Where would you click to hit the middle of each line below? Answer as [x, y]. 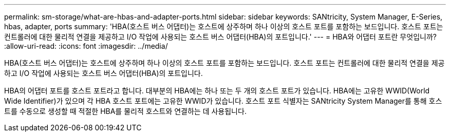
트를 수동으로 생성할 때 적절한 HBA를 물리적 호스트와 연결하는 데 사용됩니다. [125, 111]
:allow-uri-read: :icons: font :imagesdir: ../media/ [86, 46]
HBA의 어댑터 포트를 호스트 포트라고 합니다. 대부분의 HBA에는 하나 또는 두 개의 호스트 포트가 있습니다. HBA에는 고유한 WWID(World [217, 91]
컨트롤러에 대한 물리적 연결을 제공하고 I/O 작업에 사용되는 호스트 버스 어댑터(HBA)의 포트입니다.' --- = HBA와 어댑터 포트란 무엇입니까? [220, 37]
